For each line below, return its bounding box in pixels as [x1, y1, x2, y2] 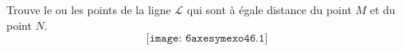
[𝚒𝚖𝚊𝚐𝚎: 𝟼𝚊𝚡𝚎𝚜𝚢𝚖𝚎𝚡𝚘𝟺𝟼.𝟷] [146, 33, 268, 45]
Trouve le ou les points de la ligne [6, 2, 171, 17]
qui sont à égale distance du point [186, 2, 352, 17]
